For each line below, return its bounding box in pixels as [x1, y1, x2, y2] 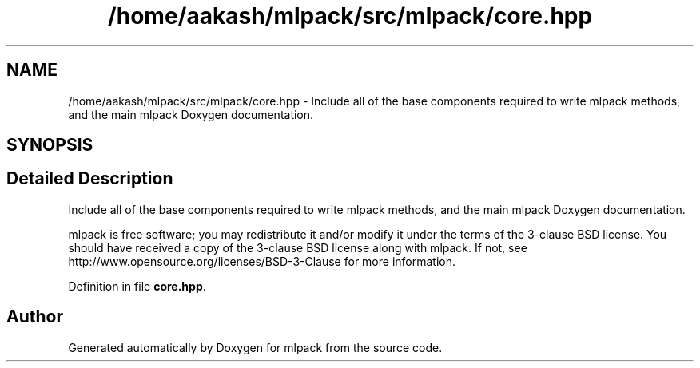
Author [6, 307, 63, 327]
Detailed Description [6, 168, 173, 189]
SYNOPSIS [6, 135, 93, 156]
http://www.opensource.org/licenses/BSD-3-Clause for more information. [68, 254, 455, 268]
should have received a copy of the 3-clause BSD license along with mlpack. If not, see [68, 240, 527, 255]
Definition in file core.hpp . [68, 279, 206, 293]
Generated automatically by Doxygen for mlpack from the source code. [68, 340, 443, 354]
